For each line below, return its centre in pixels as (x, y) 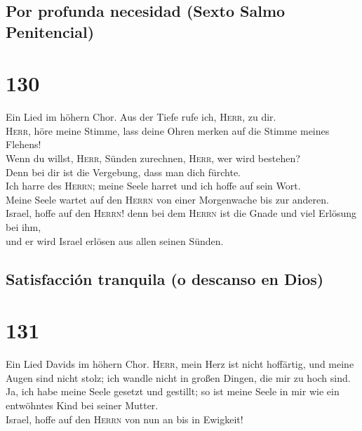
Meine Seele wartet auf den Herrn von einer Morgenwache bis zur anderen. (167, 199)
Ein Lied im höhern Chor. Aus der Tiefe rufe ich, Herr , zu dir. (141, 117)
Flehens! (24, 144)
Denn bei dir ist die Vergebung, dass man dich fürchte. (123, 172)
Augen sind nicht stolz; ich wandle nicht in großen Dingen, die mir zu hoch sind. (178, 377)
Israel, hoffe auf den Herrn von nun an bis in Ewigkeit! (125, 419)
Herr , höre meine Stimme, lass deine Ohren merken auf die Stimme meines (168, 130)
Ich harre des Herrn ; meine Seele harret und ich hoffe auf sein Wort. (153, 186)
